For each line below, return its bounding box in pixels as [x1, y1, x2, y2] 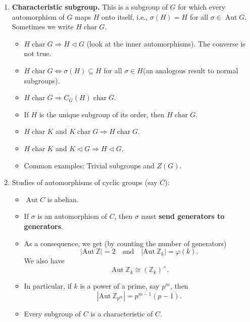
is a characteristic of [90, 308, 153, 318]
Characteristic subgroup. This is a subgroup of [12, 2, 168, 12]
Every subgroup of [24, 308, 81, 318]
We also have [24, 255, 65, 266]
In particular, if [24, 281, 72, 291]
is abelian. [47, 194, 79, 204]
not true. [24, 48, 52, 59]
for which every [178, 2, 226, 12]
